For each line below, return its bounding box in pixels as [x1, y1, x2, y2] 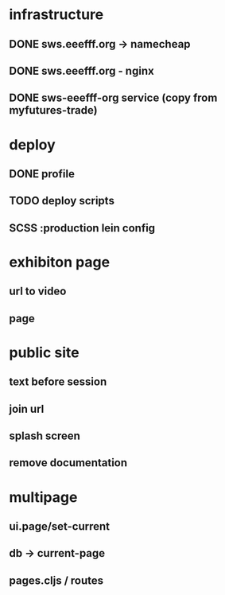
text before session [9, 375, 107, 389]
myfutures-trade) [9, 103, 98, 117]
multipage [9, 488, 78, 506]
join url [9, 402, 45, 415]
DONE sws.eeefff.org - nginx [9, 64, 154, 77]
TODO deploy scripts [9, 194, 114, 208]
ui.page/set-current [9, 519, 111, 534]
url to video [9, 285, 67, 298]
